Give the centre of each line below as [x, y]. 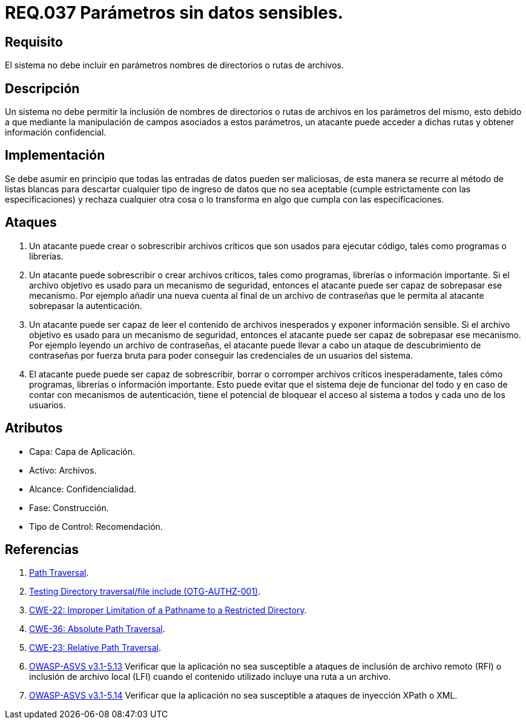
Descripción [42, 88]
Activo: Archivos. [63, 470]
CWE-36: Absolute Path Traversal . [97, 629]
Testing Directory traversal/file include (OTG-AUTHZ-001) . [145, 592]
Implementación [55, 155]
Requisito [34, 42]
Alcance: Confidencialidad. [83, 489]
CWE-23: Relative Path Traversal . [95, 648]
